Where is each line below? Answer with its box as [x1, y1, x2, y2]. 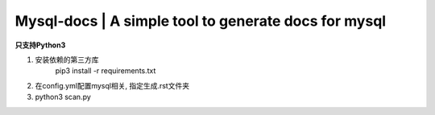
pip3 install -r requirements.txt [55, 66, 156, 76]
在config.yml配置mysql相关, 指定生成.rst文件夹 [35, 80, 189, 90]
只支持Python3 [14, 40, 66, 50]
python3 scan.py [35, 92, 92, 102]
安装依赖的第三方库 [35, 55, 99, 64]
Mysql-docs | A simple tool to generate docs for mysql [14, 12, 387, 30]
